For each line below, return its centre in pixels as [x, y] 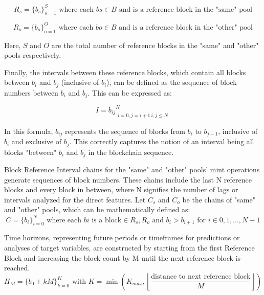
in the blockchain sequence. [131, 152]
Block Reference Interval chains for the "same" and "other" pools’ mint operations [132, 169]
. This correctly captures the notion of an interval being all [162, 141]
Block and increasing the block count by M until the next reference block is [123, 257]
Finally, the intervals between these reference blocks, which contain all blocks [125, 72]
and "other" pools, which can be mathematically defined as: [97, 209]
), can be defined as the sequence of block [172, 82]
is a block [107, 220]
